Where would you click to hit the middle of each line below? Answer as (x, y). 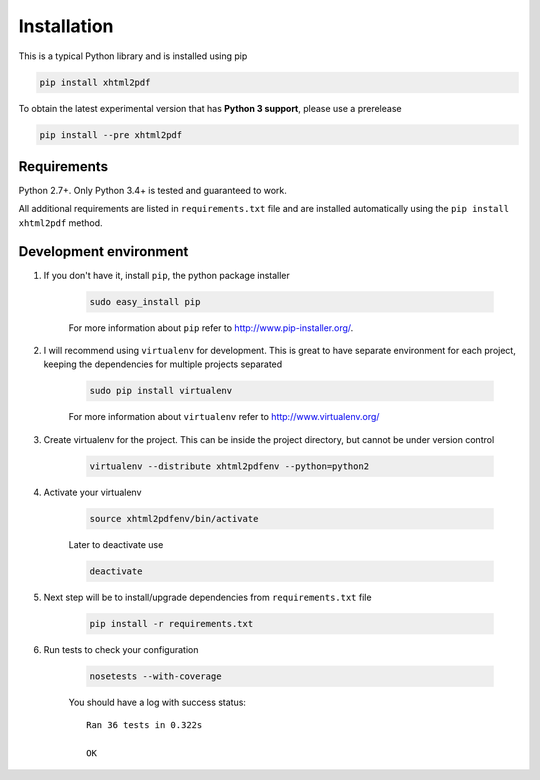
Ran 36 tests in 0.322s (144, 725)
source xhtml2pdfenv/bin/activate (174, 518)
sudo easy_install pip (145, 301)
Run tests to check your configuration (121, 649)
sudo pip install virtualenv (161, 391)
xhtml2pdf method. (61, 222)
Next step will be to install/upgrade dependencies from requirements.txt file (207, 597)
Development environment (103, 251)
